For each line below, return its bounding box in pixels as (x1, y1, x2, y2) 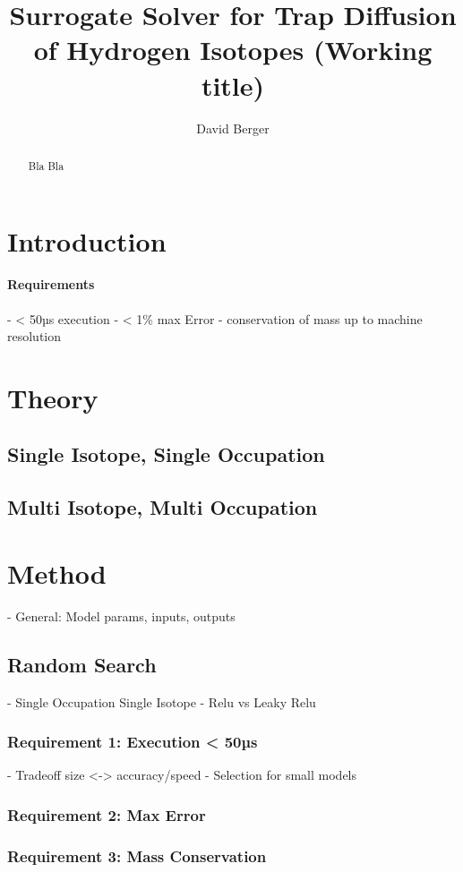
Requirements (7, 275, 95, 294)
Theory (7, 379, 99, 415)
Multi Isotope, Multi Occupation (7, 493, 318, 521)
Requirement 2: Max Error (7, 803, 206, 825)
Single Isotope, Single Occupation (7, 440, 325, 468)
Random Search (7, 650, 157, 678)
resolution (7, 327, 62, 346)
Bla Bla (28, 158, 64, 173)
